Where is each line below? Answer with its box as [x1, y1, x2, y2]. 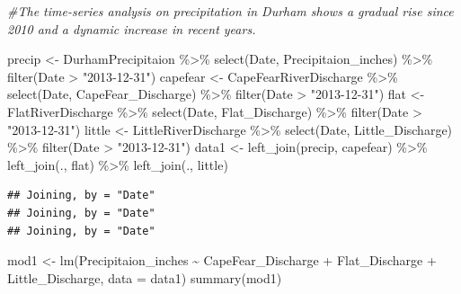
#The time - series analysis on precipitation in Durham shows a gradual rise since [7, 2, 454, 20]
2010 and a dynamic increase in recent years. [7, 19, 256, 38]
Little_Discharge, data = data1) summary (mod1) [7, 268, 282, 287]
